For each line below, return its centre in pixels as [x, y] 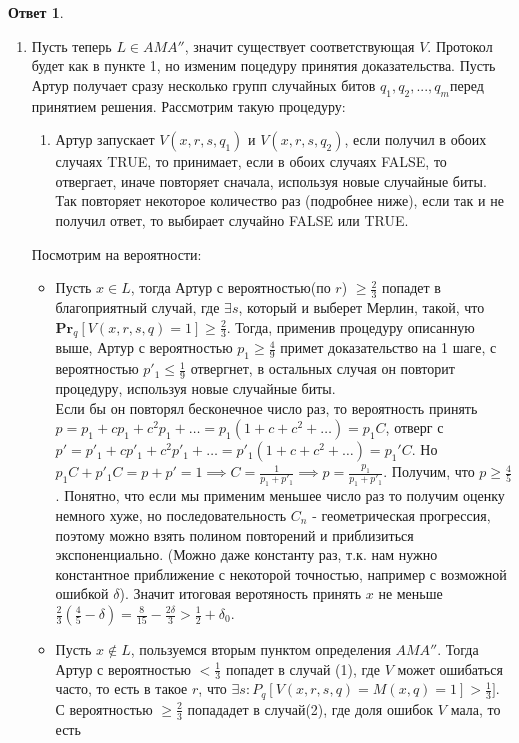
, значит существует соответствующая [299, 45]
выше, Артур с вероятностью [144, 347]
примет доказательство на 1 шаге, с [388, 347]
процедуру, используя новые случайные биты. [195, 387]
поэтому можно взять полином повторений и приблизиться [234, 534]
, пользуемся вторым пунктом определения [260, 649]
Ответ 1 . [36, 12]
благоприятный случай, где [137, 306]
